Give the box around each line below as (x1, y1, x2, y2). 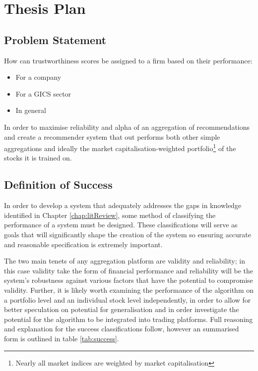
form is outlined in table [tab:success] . (4, 333, 119, 343)
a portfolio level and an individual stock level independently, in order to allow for (4, 294, 251, 305)
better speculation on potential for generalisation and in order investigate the (4, 304, 239, 315)
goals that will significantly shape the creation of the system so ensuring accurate (4, 229, 252, 239)
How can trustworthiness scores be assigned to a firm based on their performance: (4, 55, 253, 65)
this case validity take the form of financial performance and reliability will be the (4, 265, 253, 275)
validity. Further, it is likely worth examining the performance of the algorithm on (4, 284, 254, 295)
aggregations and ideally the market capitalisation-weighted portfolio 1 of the (4, 142, 236, 153)
